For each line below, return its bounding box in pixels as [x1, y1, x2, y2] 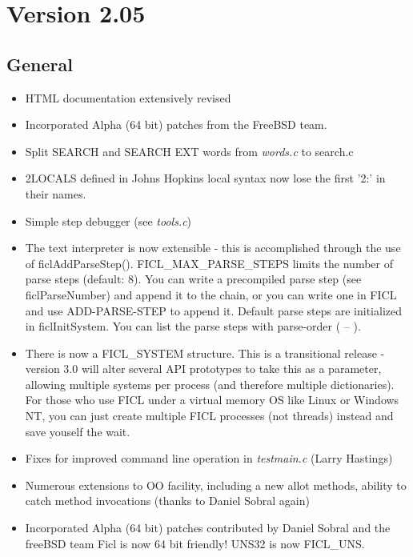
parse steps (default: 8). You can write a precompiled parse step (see [25, 270, 362, 287]
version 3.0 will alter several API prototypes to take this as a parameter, [25, 360, 382, 377]
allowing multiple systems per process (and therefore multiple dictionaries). [25, 375, 395, 392]
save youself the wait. [25, 423, 130, 439]
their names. [25, 185, 86, 202]
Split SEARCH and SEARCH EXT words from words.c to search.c [25, 142, 354, 159]
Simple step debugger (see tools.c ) [25, 212, 192, 229]
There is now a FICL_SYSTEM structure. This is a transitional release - [25, 344, 385, 361]
